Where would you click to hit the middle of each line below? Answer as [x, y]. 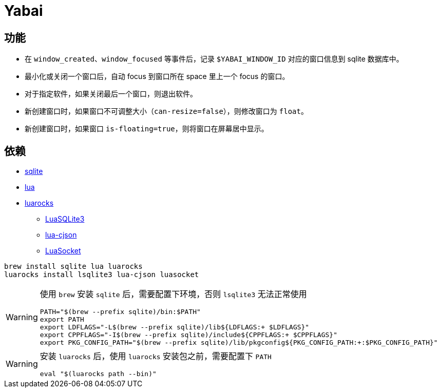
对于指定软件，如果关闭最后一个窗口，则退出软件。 [111, 94]
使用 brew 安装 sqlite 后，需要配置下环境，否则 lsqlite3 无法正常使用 [173, 294]
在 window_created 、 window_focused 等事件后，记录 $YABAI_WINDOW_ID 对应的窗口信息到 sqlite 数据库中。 [214, 59]
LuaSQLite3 [65, 219]
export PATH [62, 320]
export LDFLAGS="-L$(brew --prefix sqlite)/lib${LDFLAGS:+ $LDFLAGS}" [175, 327]
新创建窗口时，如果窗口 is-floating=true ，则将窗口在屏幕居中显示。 [147, 129]
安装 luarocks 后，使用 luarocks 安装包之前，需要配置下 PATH [156, 356]
